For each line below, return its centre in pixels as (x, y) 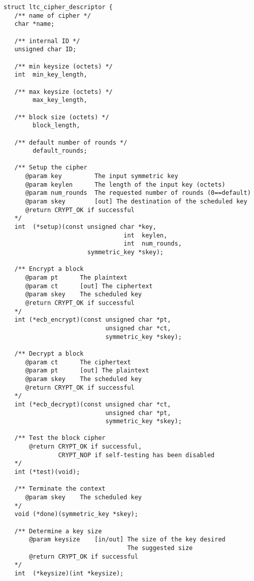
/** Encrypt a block (49, 269)
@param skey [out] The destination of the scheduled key (136, 202)
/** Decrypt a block (49, 353)
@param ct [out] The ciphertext (89, 286)
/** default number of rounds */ (71, 142)
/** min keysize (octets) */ (63, 66)
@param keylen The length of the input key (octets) (125, 184)
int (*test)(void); (47, 472)
